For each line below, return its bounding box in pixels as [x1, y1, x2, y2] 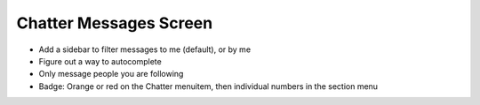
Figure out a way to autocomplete [38, 56, 162, 66]
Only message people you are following [38, 69, 184, 79]
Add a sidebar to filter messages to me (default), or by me [38, 44, 252, 55]
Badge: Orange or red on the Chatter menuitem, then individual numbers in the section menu [38, 80, 378, 92]
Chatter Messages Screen [16, 13, 213, 33]
